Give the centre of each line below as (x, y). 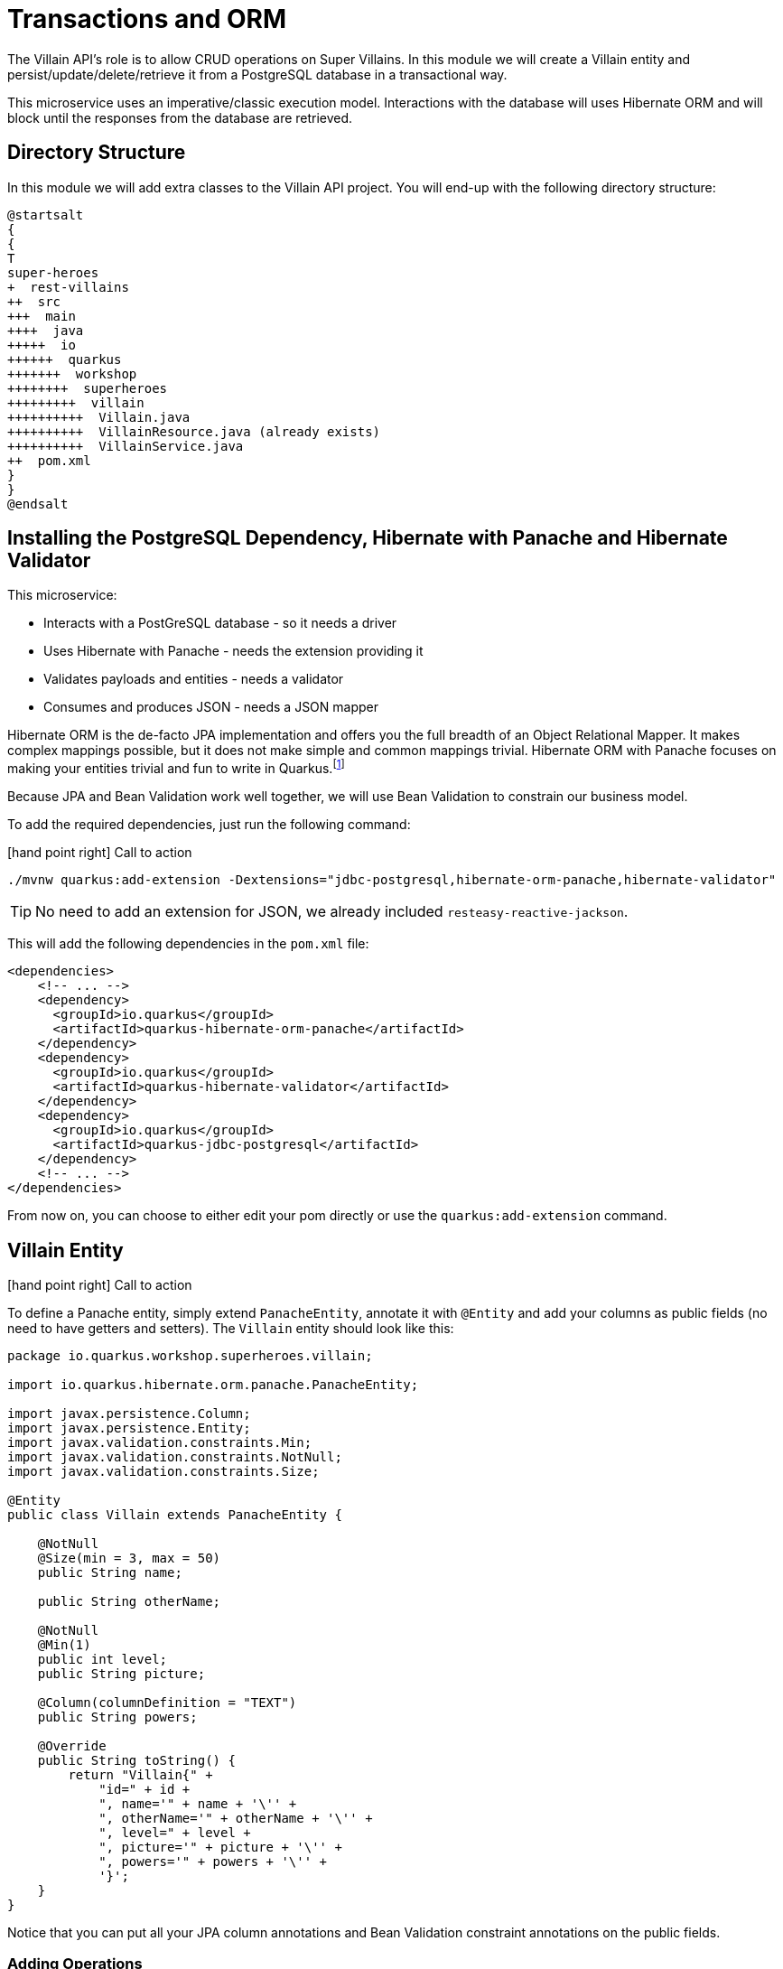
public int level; (103, 1659)
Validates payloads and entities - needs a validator (194, 679)
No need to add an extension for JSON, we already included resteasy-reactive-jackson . (332, 912)
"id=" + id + (144, 1789)
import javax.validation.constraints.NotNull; (175, 1456)
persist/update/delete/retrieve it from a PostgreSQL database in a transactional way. (257, 74)
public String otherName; (129, 1601)
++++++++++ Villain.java (99, 417)
